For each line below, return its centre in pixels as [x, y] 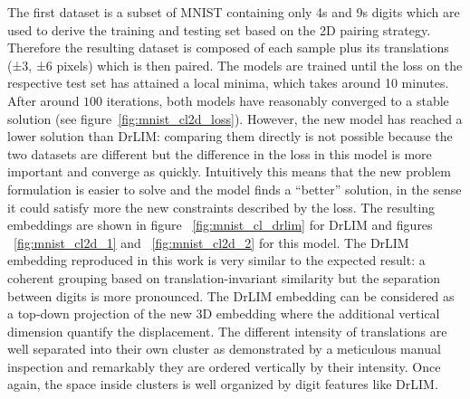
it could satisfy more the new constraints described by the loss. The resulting [221, 207]
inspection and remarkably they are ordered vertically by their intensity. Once [224, 366]
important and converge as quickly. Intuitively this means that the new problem [229, 171]
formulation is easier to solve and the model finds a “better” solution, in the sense [235, 189]
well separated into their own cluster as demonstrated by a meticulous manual [224, 349]
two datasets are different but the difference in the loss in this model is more [220, 153]
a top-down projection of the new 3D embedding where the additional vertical [224, 313]
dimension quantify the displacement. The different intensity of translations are [227, 331]
